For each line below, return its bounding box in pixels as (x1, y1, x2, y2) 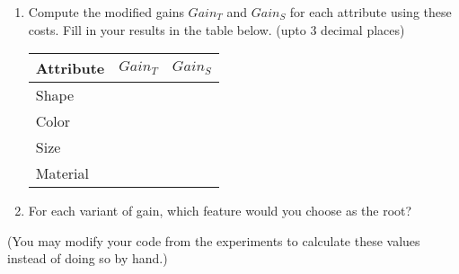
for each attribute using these (289, 3, 452, 21)
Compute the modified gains (28, 3, 184, 21)
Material (35, 163, 89, 184)
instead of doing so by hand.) (7, 249, 168, 268)
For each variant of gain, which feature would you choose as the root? (28, 201, 412, 220)
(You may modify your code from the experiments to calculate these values (7, 231, 420, 250)
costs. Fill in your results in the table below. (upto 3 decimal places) (28, 20, 405, 39)
